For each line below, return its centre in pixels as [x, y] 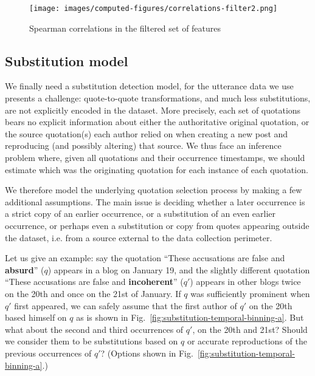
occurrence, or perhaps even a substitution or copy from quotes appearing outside [157, 225]
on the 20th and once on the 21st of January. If [93, 293]
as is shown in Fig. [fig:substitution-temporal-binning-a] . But [190, 317]
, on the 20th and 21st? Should [250, 329]
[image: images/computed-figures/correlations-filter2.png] [154, 9]
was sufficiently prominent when [250, 293]
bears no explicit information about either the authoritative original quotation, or [157, 122]
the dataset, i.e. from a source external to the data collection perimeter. [139, 237]
